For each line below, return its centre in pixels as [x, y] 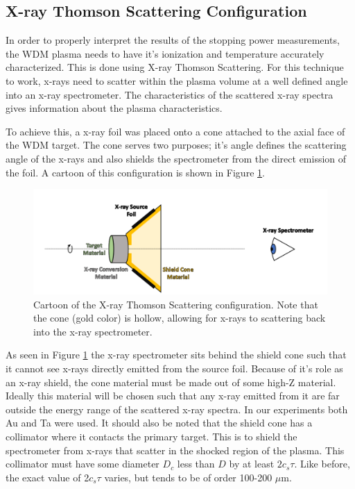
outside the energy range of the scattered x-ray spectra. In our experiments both [177, 409]
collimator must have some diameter [83, 464]
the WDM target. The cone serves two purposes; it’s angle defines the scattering [176, 145]
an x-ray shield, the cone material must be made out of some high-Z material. [171, 382]
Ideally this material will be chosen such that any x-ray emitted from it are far [173, 396]
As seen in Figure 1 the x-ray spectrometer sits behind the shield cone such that [176, 355]
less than [196, 464]
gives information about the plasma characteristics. [114, 108]
